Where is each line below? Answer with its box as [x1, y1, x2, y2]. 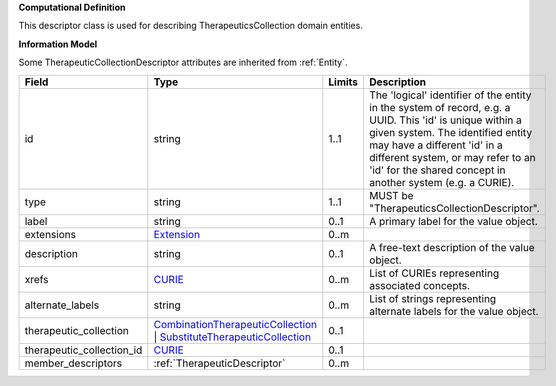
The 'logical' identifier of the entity [369, 88, 532, 102]
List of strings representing [369, 291, 497, 305]
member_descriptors [24, 356, 123, 370]
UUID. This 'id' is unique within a [369, 113, 522, 127]
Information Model [18, 38, 98, 50]
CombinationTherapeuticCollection [153, 317, 318, 331]
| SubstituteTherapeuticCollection [153, 330, 312, 344]
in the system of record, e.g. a [369, 100, 511, 114]
